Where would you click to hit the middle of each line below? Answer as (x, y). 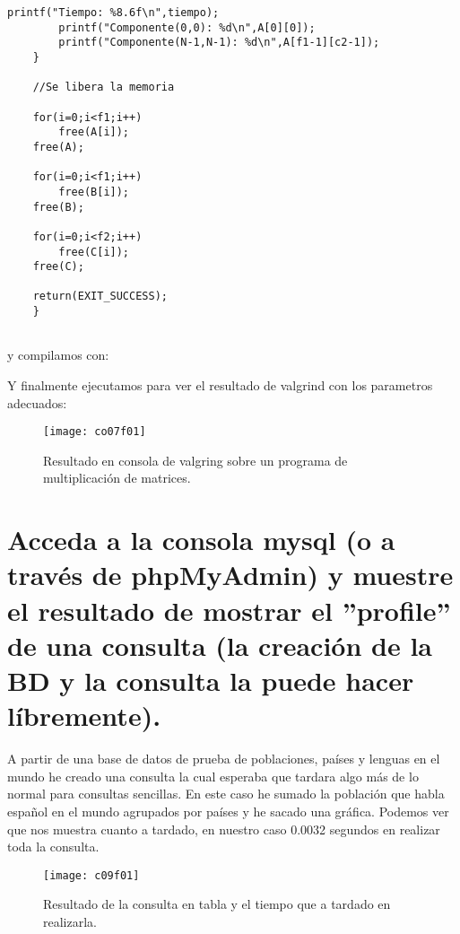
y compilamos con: (58, 355)
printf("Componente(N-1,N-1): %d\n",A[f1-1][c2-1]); (219, 43)
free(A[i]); (94, 132)
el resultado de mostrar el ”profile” (229, 610)
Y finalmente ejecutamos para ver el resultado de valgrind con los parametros (220, 385)
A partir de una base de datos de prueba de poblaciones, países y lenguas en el (224, 759)
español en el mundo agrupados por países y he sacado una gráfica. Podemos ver (228, 811)
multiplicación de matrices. (117, 478)
